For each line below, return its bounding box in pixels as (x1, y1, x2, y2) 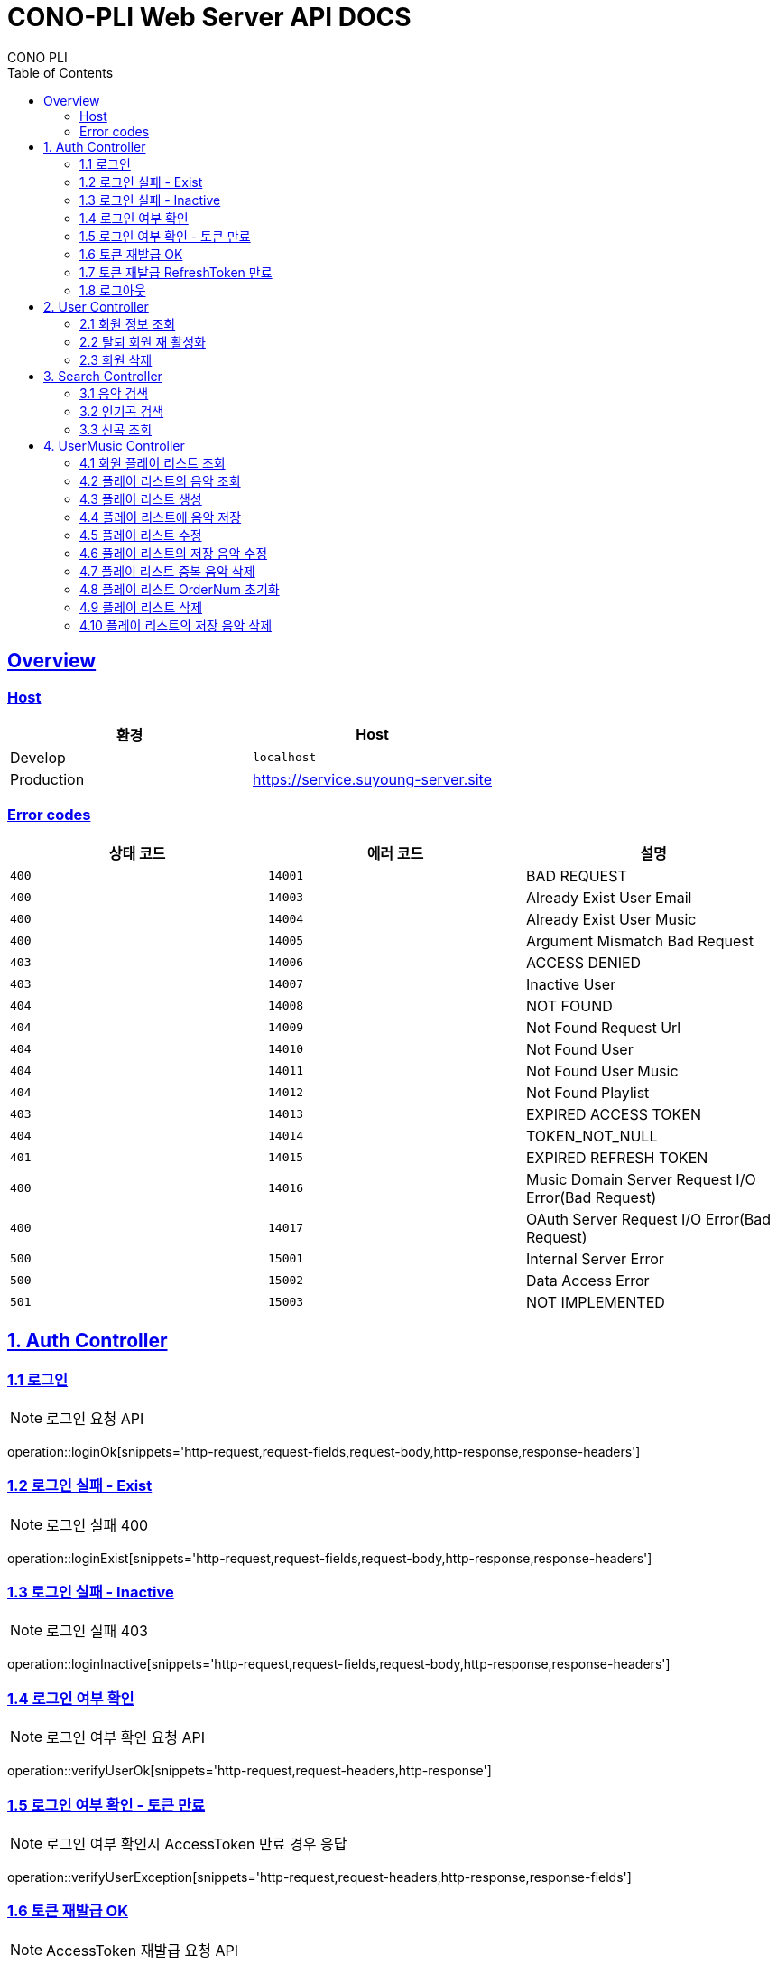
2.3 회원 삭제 (79, 351, 153, 368)
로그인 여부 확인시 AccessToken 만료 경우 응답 (46, 1834, 347, 1853)
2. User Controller (43, 298, 149, 314)
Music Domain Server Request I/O (525, 1169, 756, 1188)
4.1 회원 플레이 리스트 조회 (79, 454, 226, 470)
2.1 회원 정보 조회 (79, 315, 176, 331)
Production (10, 769, 85, 788)
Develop (10, 748, 66, 767)
